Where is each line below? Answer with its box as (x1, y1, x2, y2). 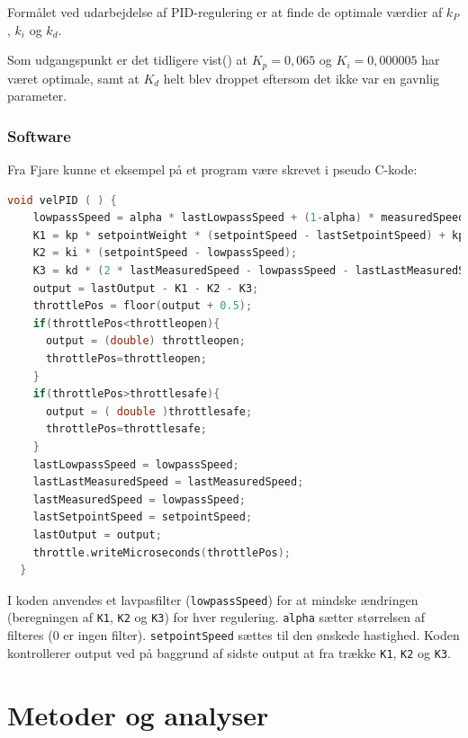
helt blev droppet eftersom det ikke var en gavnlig (163, 68, 440, 87)
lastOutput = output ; (32, 528, 162, 541)
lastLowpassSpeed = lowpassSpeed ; (32, 458, 239, 471)
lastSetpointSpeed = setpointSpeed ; (32, 511, 253, 524)
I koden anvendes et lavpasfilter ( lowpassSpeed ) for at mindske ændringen (7, 590, 418, 609)
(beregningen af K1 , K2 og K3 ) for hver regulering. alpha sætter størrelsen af (7, 608, 425, 627)
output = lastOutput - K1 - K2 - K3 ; (32, 281, 259, 295)
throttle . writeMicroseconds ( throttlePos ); (32, 546, 292, 559)
